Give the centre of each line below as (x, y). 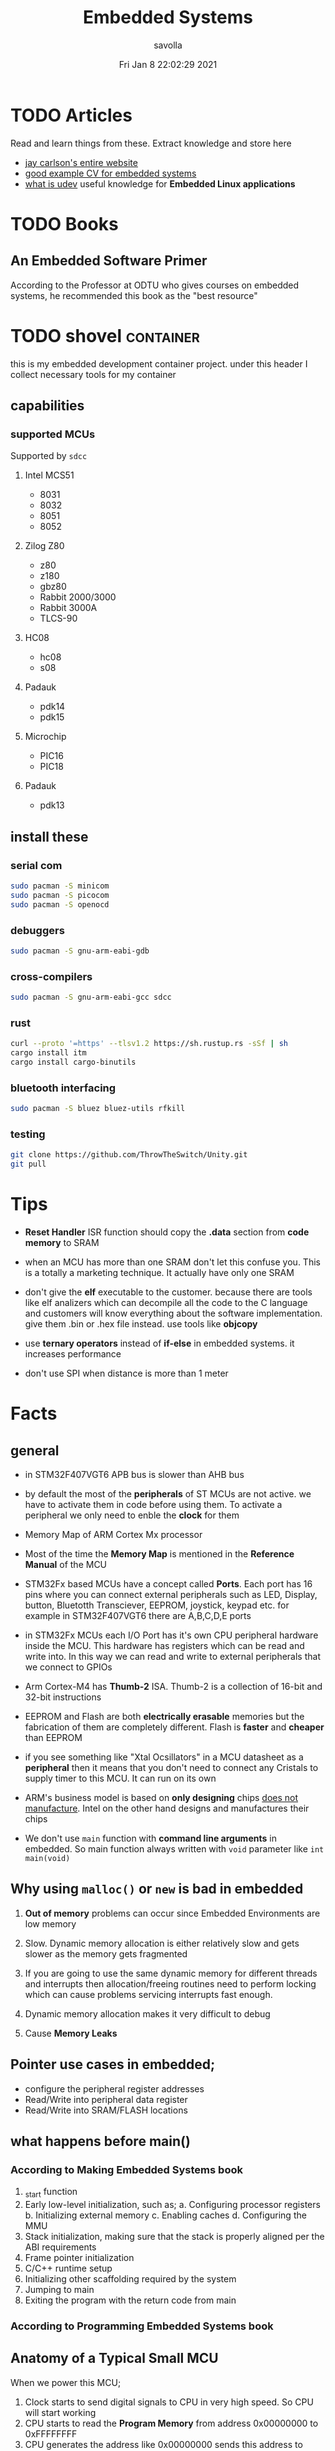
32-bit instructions (63, 1697)
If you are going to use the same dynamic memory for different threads (171, 1973)
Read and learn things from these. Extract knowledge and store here (151, 143)
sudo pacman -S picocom (60, 895)
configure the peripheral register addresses (114, 2088)
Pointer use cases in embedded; (113, 2064)
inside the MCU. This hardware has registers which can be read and (164, 1646)
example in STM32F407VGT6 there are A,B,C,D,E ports (138, 1616)
